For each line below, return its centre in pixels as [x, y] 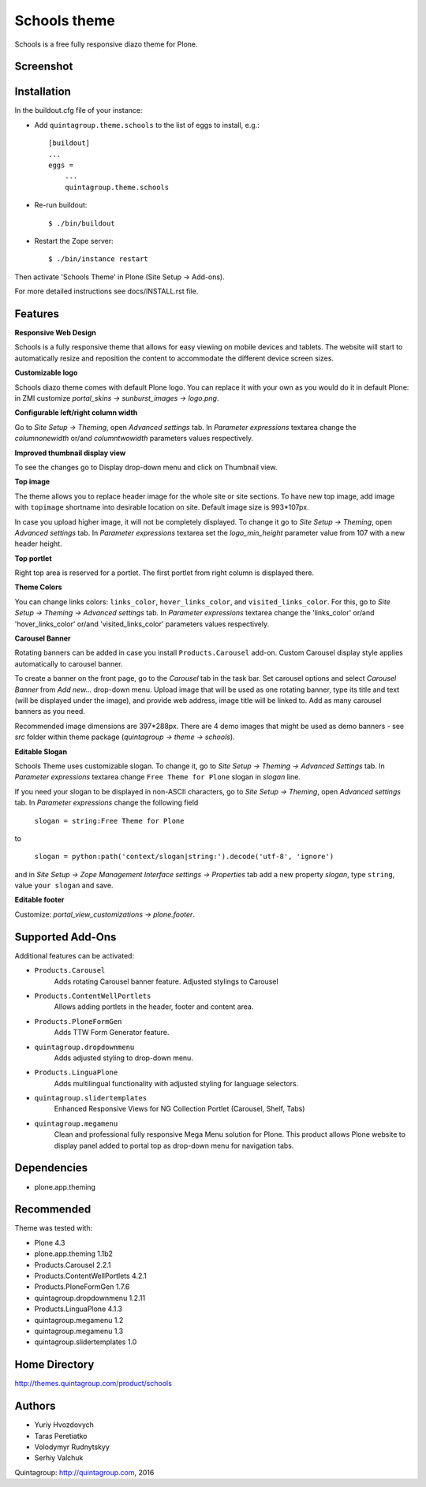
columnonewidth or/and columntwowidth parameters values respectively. [134, 439]
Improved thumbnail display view [70, 453]
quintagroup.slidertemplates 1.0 [86, 1342]
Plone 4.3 [50, 1242]
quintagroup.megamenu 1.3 [79, 1331]
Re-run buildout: [61, 205]
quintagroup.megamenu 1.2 [79, 1320]
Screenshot [44, 67]
